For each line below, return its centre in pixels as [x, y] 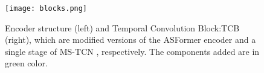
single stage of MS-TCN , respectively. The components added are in [132, 51]
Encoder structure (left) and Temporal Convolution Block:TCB [122, 27]
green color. [26, 63]
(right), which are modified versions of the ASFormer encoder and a [130, 40]
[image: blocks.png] [46, 8]
